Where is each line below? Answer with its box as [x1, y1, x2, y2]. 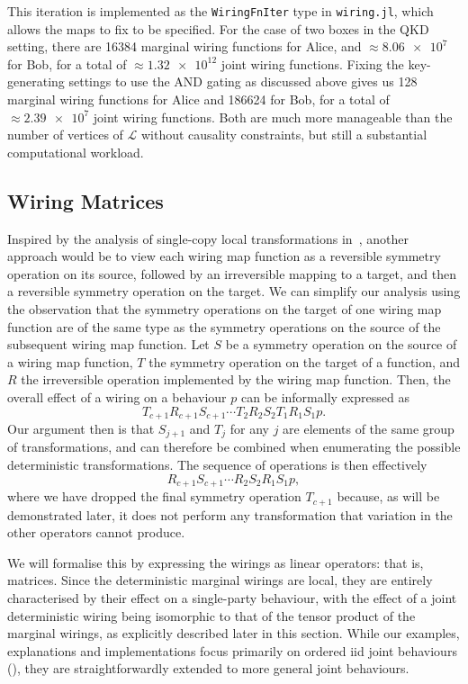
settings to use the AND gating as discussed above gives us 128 [68, 72, 418, 91]
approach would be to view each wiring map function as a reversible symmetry [7, 247, 441, 265]
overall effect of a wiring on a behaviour [7, 387, 227, 406]
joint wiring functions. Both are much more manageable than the [93, 107, 453, 126]
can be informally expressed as [240, 387, 409, 406]
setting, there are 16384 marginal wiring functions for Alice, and [7, 37, 362, 56]
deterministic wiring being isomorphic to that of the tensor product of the [7, 606, 416, 625]
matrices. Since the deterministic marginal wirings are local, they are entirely [7, 571, 433, 589]
